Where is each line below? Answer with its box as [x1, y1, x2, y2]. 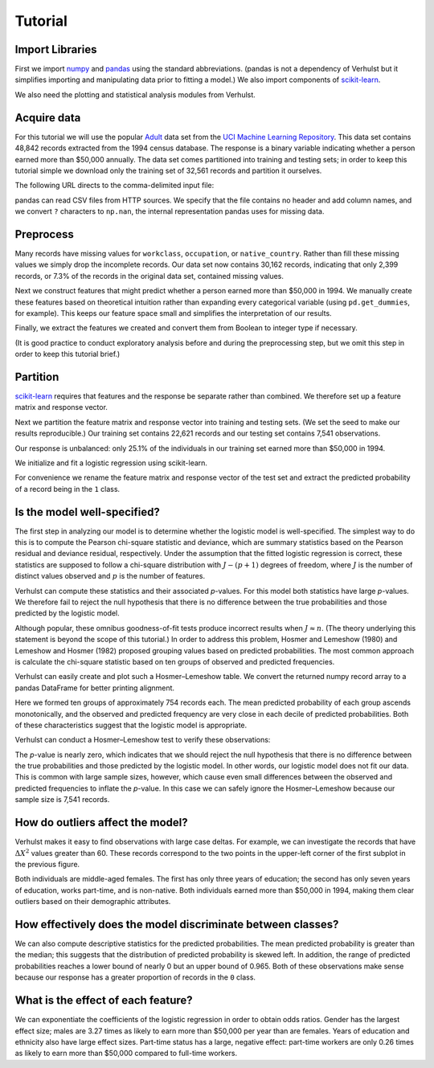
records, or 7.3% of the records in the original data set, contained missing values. [14, 271, 285, 280]
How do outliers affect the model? [14, 816, 188, 829]
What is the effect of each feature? [14, 993, 193, 1008]
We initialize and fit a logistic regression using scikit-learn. [14, 458, 208, 468]
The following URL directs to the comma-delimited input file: [14, 181, 215, 190]
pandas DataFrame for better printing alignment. [14, 683, 175, 693]
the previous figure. [14, 859, 80, 869]
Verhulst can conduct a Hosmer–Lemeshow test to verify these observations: [14, 735, 271, 745]
